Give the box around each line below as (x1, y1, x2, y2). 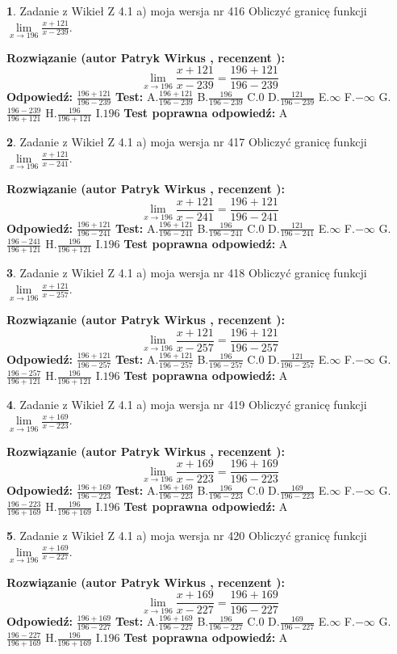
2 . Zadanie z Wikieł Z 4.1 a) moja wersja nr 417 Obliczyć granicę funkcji (6, 133, 367, 150)
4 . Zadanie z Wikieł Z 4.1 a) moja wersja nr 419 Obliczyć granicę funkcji (6, 395, 367, 412)
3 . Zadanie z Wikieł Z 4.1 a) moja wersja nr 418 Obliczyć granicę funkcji (6, 264, 367, 281)
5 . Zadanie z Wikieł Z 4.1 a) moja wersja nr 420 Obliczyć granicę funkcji (6, 526, 367, 543)
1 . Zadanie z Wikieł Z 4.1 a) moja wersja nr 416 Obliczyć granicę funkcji (6, 2, 367, 19)
